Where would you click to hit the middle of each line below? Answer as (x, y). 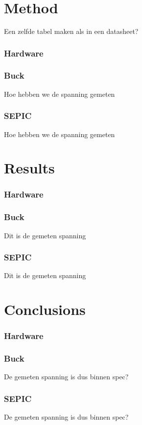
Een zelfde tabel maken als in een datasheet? (71, 31)
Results (29, 168)
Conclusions (45, 309)
